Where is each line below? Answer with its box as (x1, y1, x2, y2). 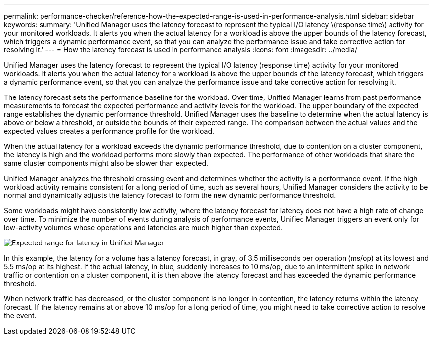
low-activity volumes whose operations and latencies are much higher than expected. (4, 223, 283, 232)
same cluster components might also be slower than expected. (4, 159, 209, 167)
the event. (4, 311, 37, 320)
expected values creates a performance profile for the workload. (4, 127, 215, 135)
